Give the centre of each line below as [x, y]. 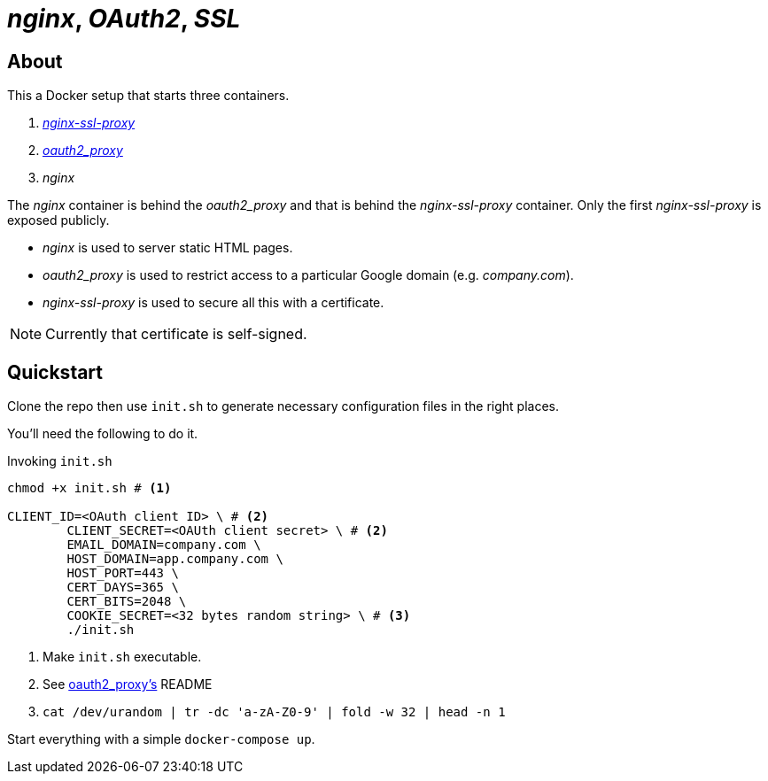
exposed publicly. [58, 220]
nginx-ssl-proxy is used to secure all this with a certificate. [213, 303]
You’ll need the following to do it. [103, 434]
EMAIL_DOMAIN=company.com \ [164, 545]
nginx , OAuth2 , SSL [124, 19]
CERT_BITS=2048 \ [127, 602]
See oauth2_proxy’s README [128, 684]
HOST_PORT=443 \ [123, 573]
